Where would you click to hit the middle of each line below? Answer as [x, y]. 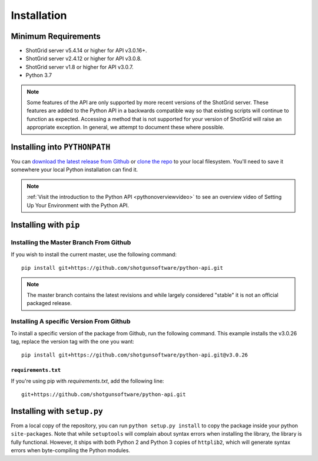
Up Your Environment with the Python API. [78, 205]
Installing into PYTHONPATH [61, 147]
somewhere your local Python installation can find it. [74, 170]
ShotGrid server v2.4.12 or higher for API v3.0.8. [84, 58]
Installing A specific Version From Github [71, 322]
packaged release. [49, 303]
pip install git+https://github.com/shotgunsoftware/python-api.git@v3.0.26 [135, 355]
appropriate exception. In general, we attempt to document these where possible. [126, 127]
